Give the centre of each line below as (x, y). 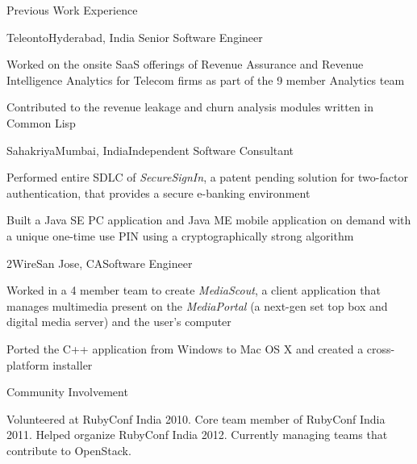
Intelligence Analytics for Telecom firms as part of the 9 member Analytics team (206, 79)
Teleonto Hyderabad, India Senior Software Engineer (135, 37)
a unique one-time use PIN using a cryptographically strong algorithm (180, 235)
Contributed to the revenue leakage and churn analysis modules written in (190, 107)
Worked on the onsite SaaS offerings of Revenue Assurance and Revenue (185, 64)
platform (28, 364)
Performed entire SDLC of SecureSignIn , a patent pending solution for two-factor (207, 177)
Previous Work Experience (72, 10)
